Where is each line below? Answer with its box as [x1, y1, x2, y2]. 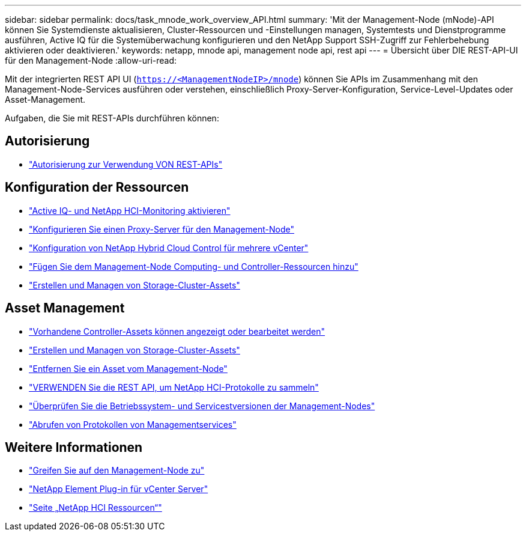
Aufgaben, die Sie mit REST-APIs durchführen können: [5, 113, 219, 123]
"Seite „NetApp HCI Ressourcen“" [29, 502, 162, 513]
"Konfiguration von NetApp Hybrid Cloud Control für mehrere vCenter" [29, 242, 309, 253]
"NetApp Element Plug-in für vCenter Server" [29, 484, 208, 495]
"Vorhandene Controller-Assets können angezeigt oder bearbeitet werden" [29, 326, 325, 337]
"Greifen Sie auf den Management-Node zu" [29, 465, 205, 476]
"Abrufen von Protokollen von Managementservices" [29, 419, 237, 430]
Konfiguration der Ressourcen [5, 180, 189, 195]
